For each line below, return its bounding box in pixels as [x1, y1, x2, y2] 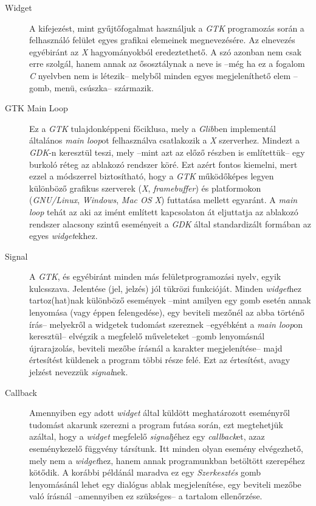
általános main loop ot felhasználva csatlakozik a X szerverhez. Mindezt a [29, 134, 300, 147]
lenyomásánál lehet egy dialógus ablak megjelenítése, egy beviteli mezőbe [29, 477, 301, 490]
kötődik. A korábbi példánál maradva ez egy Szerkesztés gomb [29, 466, 261, 479]
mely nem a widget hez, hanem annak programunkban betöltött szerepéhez [29, 454, 305, 466]
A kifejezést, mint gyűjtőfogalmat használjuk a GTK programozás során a [29, 21, 304, 34]
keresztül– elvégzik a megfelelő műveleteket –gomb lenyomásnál [29, 330, 265, 342]
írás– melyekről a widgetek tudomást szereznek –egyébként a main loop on [29, 317, 303, 330]
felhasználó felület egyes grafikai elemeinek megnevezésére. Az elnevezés [29, 33, 295, 46]
